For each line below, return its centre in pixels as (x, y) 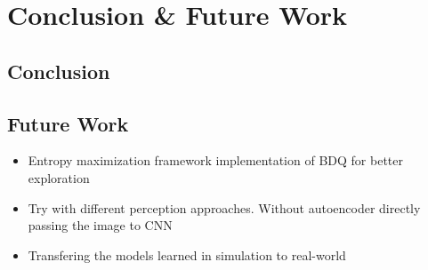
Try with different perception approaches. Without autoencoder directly (224, 207)
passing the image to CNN (100, 225)
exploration (59, 177)
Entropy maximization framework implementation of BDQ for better (215, 160)
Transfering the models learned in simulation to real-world (187, 254)
